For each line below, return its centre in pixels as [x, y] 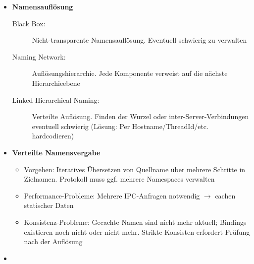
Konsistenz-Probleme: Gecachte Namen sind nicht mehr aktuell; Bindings [135, 222]
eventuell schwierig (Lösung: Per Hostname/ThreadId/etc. [120, 126]
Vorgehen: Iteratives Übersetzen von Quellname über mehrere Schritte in [135, 169]
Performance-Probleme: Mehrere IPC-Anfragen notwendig [112, 195]
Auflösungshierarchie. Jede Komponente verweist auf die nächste [130, 73]
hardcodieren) [53, 136]
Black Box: [29, 23]
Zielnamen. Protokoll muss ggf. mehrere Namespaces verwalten [119, 179]
